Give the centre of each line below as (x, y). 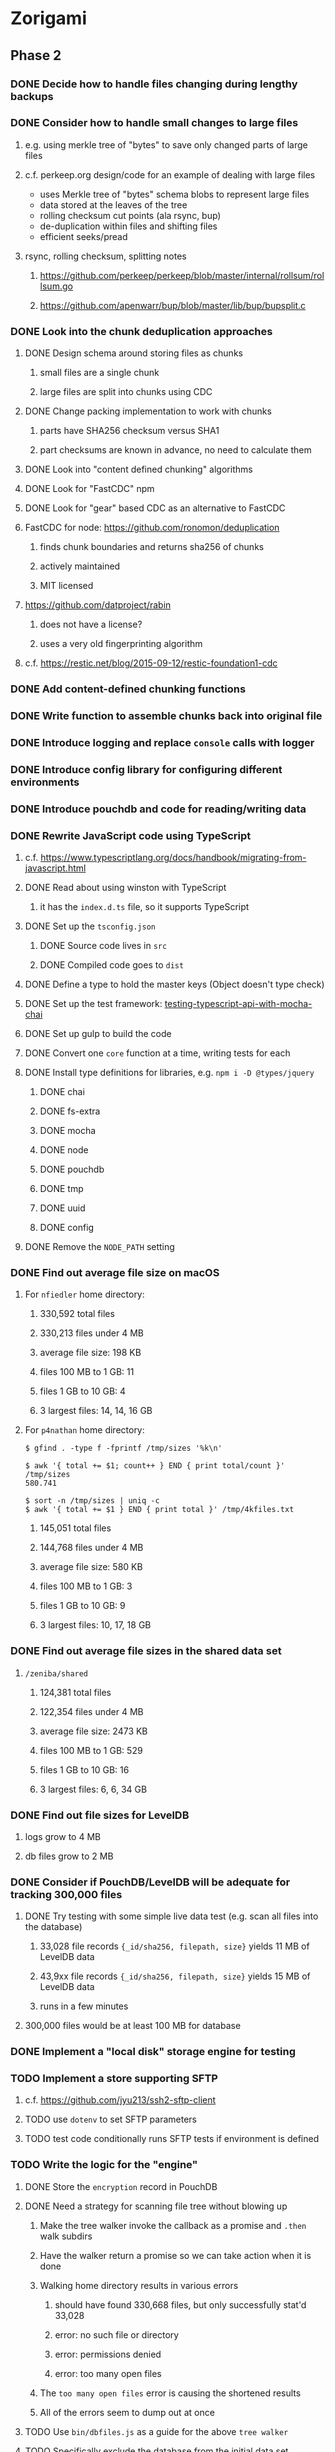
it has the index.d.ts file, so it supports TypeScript (144, 906)
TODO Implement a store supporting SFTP (114, 2079)
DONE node (64, 1150)
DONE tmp (61, 1188)
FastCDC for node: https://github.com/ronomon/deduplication (152, 528)
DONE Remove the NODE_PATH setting (99, 1246)
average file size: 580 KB (91, 1567)
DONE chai (62, 1091)
